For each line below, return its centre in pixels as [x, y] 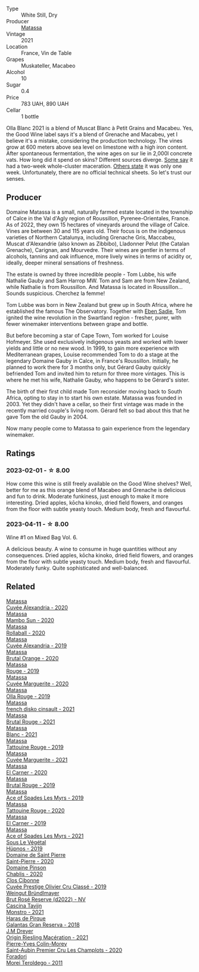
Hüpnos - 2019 [24, 848]
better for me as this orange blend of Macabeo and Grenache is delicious [96, 490]
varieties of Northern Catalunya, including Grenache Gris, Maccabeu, [91, 237]
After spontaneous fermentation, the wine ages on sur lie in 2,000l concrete [99, 153]
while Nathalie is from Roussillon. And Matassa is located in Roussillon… [94, 287]
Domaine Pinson [26, 868]
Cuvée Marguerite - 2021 [37, 759]
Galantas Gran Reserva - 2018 [43, 924]
